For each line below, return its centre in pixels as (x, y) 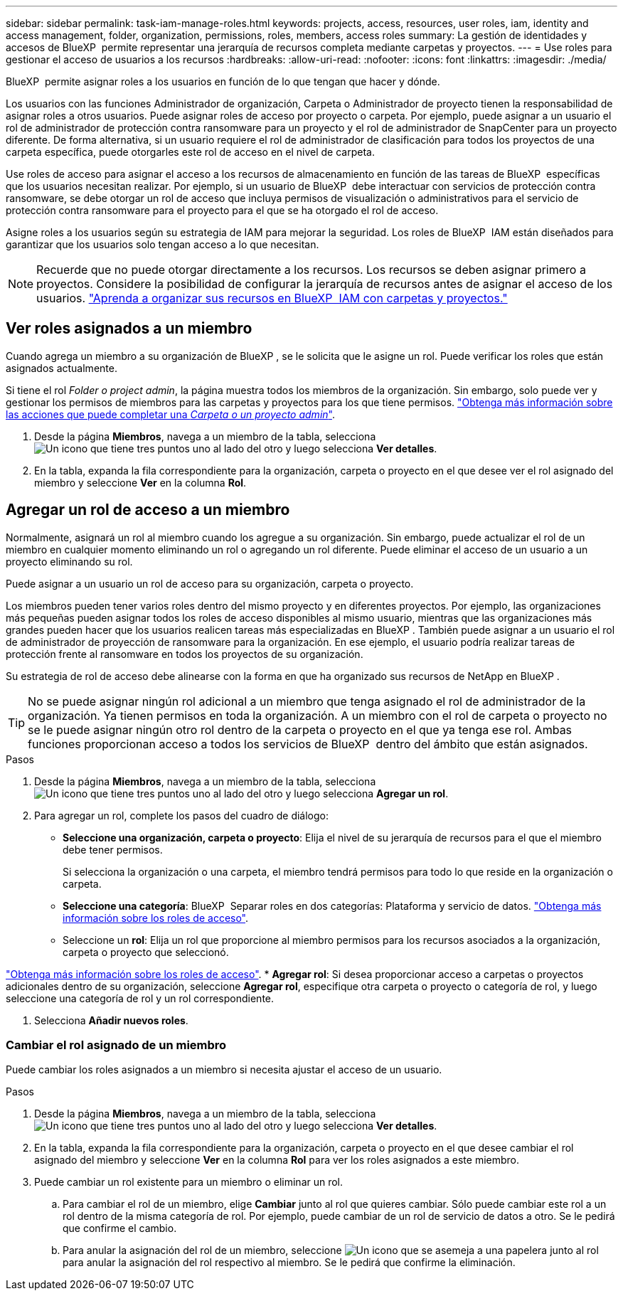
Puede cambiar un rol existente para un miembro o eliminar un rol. (189, 1182)
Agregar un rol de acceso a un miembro (148, 510)
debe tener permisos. (113, 849)
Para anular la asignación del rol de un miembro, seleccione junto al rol (331, 1250)
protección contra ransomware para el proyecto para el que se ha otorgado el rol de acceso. (222, 210)
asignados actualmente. (62, 368)
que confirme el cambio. (120, 1228)
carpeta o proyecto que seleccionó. (146, 952)
